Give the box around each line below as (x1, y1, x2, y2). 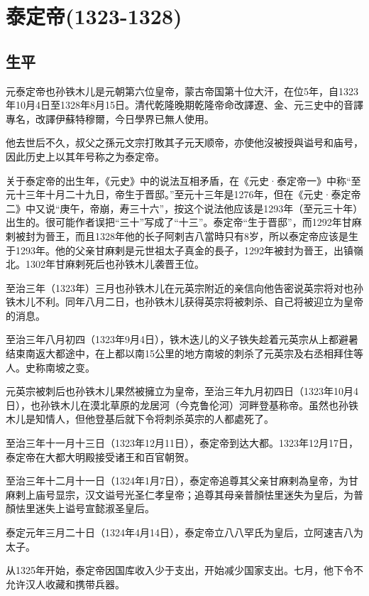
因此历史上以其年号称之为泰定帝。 (6, 148, 165, 163)
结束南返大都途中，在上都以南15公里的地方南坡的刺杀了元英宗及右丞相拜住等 (6, 346, 363, 361)
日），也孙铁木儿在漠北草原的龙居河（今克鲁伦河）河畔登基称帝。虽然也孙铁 (6, 397, 358, 412)
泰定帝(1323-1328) (6, 1, 182, 31)
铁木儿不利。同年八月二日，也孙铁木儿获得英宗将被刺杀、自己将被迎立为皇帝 (6, 294, 363, 309)
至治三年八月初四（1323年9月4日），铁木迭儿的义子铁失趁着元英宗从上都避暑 (6, 332, 358, 347)
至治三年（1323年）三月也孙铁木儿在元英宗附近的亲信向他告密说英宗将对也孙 (6, 280, 363, 295)
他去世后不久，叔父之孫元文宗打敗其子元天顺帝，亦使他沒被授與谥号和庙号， (6, 135, 363, 150)
